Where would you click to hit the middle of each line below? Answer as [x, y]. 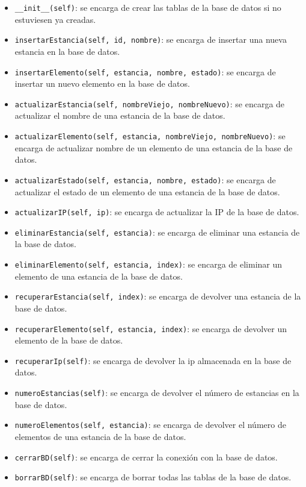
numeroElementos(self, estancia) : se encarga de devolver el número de [150, 425]
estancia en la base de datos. [67, 51]
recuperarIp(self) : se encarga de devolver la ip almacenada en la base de [153, 360]
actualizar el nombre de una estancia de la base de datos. [120, 115]
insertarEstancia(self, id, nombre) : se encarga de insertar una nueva [151, 39]
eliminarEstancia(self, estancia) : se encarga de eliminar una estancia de [157, 232]
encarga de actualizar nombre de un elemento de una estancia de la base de [154, 147]
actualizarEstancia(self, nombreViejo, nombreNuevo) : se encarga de [150, 103]
